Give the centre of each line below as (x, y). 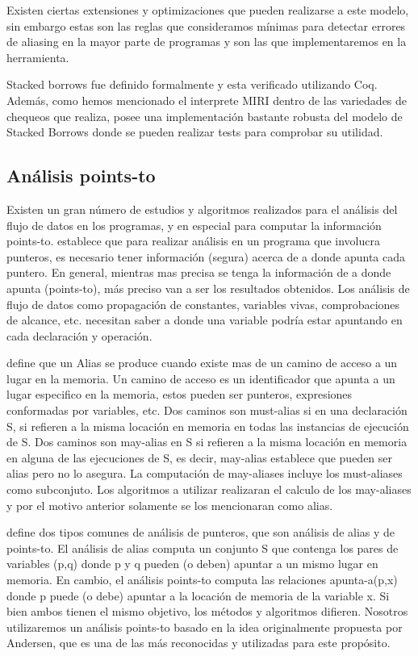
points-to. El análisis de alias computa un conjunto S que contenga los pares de (203, 547)
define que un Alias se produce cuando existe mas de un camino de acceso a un (202, 363)
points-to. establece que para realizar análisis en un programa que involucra (193, 241)
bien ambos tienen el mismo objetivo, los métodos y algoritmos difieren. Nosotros (207, 611)
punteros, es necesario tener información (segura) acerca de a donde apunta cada (206, 256)
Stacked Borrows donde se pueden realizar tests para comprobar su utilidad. (195, 132)
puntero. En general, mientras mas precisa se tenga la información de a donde (199, 272)
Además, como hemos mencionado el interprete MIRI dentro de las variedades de (207, 100)
